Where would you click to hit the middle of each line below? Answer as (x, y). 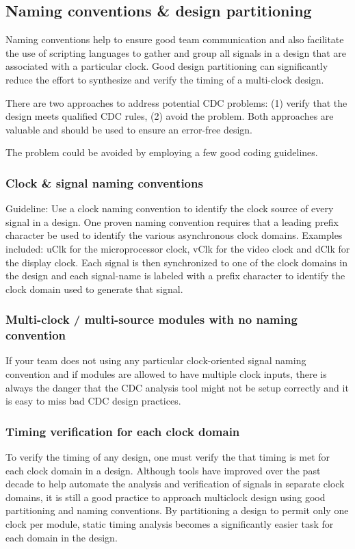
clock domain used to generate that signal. (94, 289)
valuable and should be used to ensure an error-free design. (129, 129)
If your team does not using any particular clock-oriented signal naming (156, 360)
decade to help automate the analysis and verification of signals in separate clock (175, 484)
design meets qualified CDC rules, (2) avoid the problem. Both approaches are (170, 116)
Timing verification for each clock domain (123, 431)
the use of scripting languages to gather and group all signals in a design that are (176, 52)
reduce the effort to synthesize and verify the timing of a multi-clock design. (165, 79)
